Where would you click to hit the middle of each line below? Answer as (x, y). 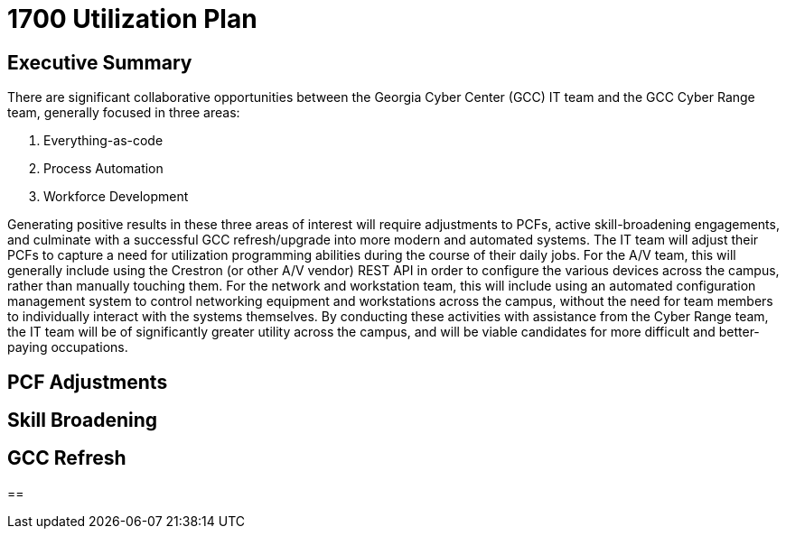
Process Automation (103, 169)
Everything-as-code (103, 141)
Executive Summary (100, 62)
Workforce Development (116, 197)
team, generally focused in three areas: (124, 113)
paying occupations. (68, 347)
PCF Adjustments (88, 382)
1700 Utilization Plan (132, 19)
